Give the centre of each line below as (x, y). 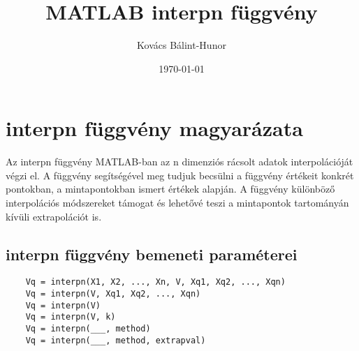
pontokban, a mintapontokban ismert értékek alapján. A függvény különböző (170, 189)
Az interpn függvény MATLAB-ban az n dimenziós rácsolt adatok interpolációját (179, 162)
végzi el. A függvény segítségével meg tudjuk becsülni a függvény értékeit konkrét (180, 175)
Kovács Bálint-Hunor (182, 45)
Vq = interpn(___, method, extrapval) (116, 340)
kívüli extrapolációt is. (54, 216)
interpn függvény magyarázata (154, 128)
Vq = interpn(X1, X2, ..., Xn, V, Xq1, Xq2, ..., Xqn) (155, 282)
